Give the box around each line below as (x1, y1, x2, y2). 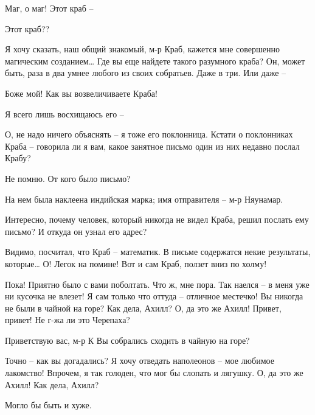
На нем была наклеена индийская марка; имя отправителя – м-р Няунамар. (5, 192, 283, 205)
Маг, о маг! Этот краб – (5, 2, 94, 14)
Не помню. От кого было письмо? (5, 172, 131, 184)
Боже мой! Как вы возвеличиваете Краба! (5, 86, 157, 99)
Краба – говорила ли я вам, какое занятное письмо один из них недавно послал (5, 139, 300, 152)
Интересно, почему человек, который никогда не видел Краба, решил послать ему (5, 213, 309, 226)
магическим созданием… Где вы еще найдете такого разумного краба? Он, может (5, 54, 305, 67)
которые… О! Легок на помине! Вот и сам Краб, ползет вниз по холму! (5, 257, 267, 270)
